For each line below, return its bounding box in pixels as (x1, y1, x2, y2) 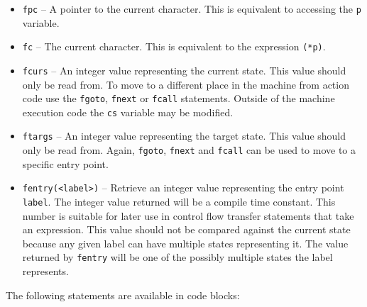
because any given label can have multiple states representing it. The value (22, 235, 349, 250)
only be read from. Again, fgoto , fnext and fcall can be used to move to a (22, 143, 356, 157)
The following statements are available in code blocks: (6, 287, 240, 302)
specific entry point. (22, 156, 109, 171)
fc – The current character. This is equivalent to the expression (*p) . (22, 39, 326, 54)
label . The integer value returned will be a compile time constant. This (22, 194, 336, 209)
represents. (22, 264, 69, 279)
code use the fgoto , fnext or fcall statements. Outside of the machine (22, 91, 335, 106)
